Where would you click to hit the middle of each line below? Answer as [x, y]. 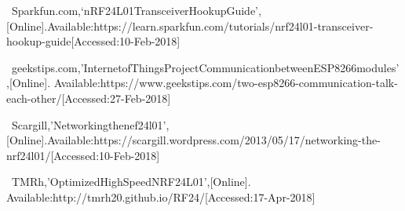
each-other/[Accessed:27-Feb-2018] [89, 98]
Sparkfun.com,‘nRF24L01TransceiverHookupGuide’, [136, 10]
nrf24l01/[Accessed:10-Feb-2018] [83, 155]
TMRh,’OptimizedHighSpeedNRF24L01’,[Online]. [131, 182]
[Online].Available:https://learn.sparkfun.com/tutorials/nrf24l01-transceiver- [190, 25]
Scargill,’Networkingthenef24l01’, [90, 124]
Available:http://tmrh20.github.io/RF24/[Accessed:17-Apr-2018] [161, 196]
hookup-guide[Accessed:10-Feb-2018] [93, 41]
